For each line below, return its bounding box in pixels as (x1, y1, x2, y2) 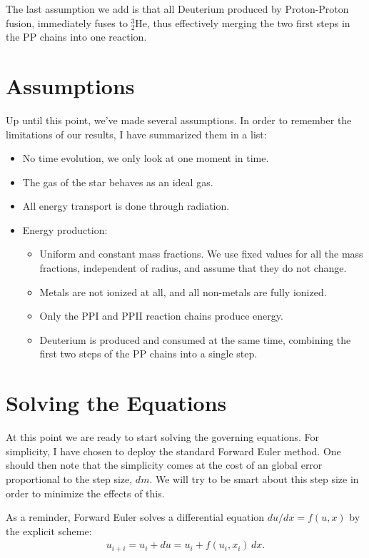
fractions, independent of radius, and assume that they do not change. (39, 260, 347, 275)
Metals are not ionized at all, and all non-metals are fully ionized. (39, 284, 327, 299)
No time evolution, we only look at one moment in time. (22, 151, 269, 166)
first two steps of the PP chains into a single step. (39, 346, 258, 361)
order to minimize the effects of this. (6, 485, 165, 500)
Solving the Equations (6, 388, 227, 417)
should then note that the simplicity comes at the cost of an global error (6, 457, 323, 472)
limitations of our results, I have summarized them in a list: (6, 126, 267, 141)
